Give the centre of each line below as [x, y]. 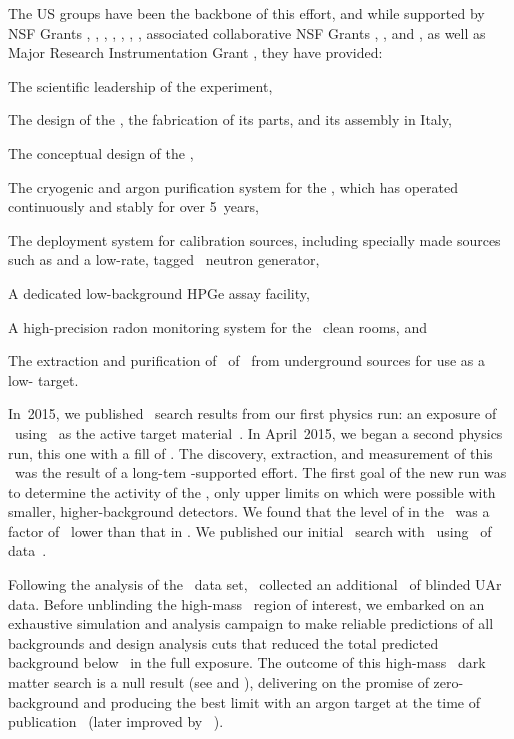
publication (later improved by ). [116, 721]
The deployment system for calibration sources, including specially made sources [254, 239]
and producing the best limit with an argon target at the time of [281, 701]
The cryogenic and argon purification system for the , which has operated [233, 186]
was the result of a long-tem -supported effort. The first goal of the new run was [260, 472]
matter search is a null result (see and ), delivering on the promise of [218, 682]
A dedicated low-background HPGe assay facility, [159, 292]
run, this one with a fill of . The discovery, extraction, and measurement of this [250, 452]
